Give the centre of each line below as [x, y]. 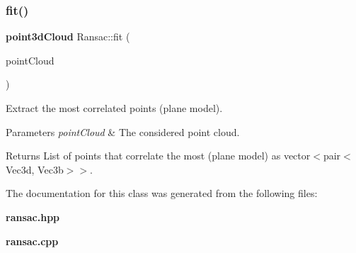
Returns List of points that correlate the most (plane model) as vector [158, 156]
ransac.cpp [32, 241]
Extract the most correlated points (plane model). [114, 108]
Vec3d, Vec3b [35, 169]
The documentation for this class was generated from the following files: [162, 193]
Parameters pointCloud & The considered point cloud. [123, 131]
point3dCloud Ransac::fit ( [68, 36]
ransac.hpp [33, 217]
